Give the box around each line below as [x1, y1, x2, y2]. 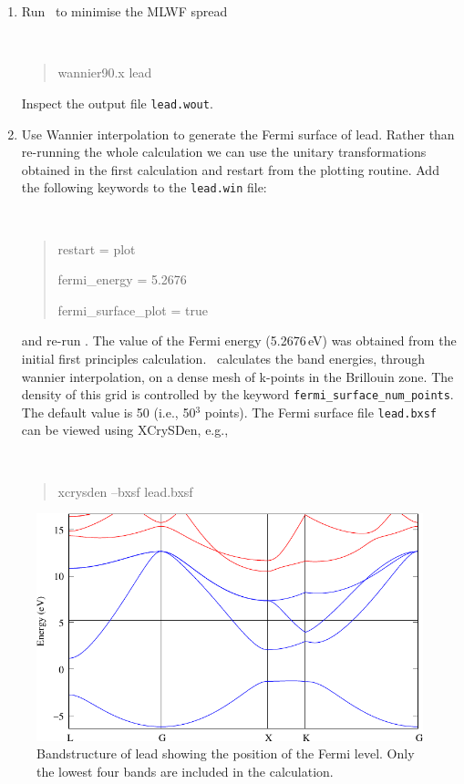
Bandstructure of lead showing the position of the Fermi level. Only [36, 744, 415, 763]
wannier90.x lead [57, 63, 152, 82]
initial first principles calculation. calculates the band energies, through [21, 348, 426, 367]
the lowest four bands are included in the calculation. [36, 761, 334, 780]
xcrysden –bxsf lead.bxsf [57, 481, 193, 500]
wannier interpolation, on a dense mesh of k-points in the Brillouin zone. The [21, 366, 454, 386]
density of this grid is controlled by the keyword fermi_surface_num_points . [21, 385, 454, 404]
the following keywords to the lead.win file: [21, 178, 267, 197]
